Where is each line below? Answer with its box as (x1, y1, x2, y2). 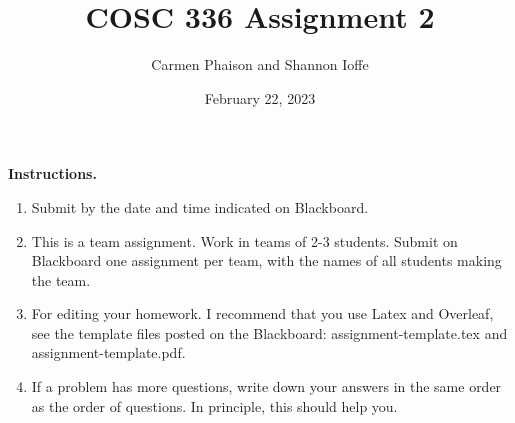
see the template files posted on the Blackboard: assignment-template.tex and (31, 322, 508, 343)
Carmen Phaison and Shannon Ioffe (151, 54, 369, 75)
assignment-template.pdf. (31, 342, 186, 363)
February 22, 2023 (204, 87, 316, 108)
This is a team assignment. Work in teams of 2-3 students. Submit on (31, 230, 458, 251)
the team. (31, 269, 91, 290)
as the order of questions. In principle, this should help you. (31, 395, 398, 416)
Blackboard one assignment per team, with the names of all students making (31, 250, 502, 271)
